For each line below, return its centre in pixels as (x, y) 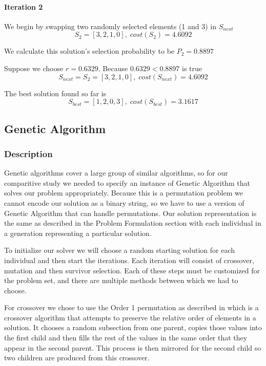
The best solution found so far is (55, 93)
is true (192, 68)
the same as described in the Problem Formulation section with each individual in (133, 223)
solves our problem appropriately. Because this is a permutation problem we (124, 193)
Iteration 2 (24, 6)
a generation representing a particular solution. (78, 233)
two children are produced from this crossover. (77, 358)
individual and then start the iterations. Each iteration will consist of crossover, (129, 260)
